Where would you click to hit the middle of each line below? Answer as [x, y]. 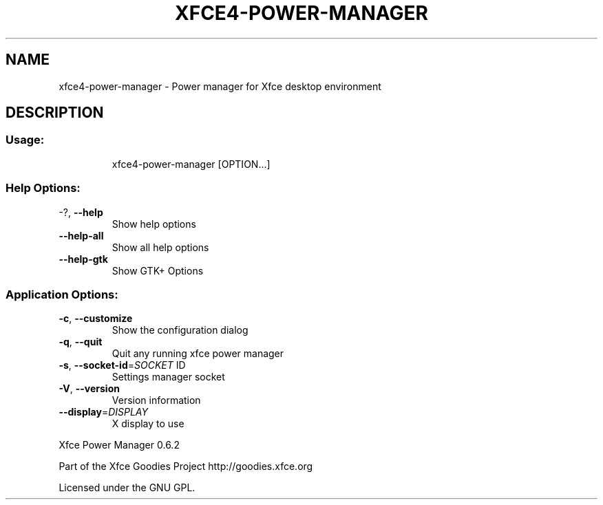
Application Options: [62, 294]
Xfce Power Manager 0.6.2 [119, 445]
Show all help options [160, 247]
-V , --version [89, 389]
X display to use [148, 424]
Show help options [154, 224]
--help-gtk [83, 259]
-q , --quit [81, 342]
